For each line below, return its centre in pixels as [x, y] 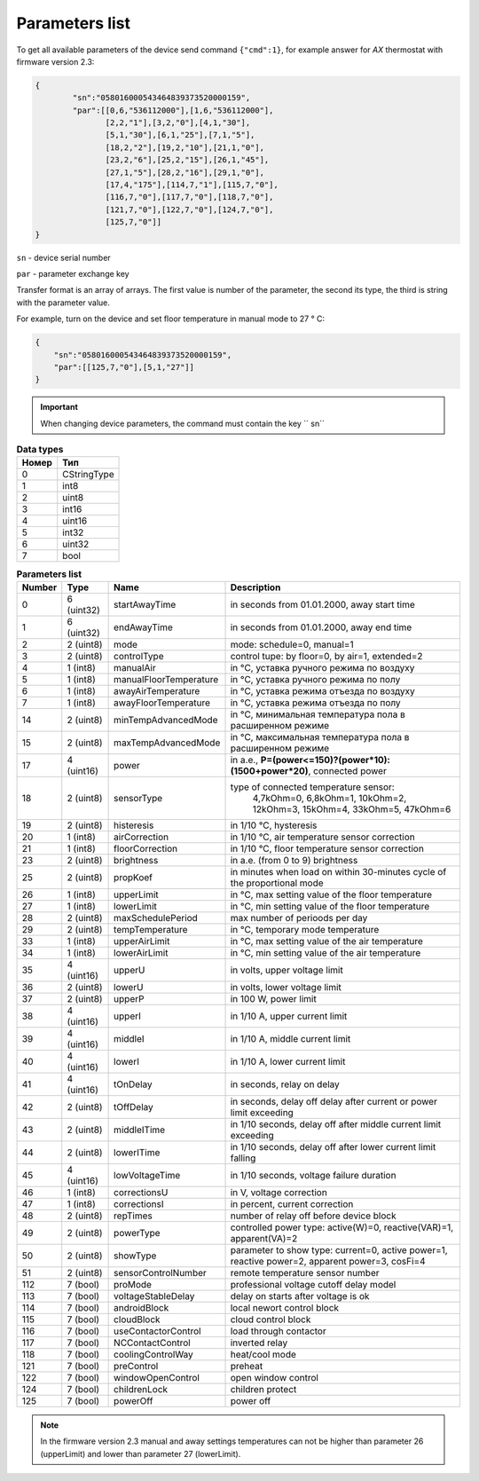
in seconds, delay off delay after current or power [334, 1101]
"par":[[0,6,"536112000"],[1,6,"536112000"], [173, 110]
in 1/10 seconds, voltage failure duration [313, 1175]
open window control [275, 1377]
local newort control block [285, 1307]
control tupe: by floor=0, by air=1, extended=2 [326, 656]
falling [243, 1158]
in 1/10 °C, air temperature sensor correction [323, 837]
